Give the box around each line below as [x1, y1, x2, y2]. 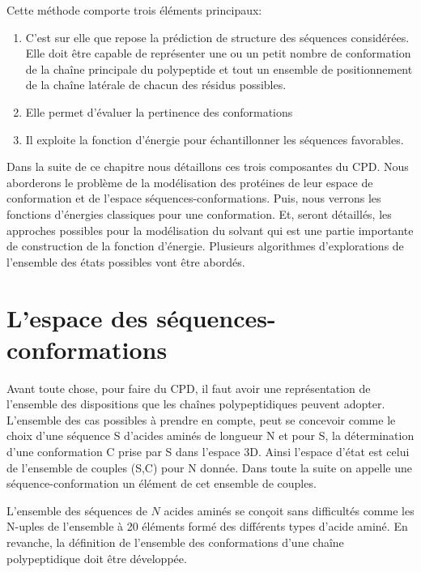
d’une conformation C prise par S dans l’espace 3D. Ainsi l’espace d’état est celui [6, 443, 410, 459]
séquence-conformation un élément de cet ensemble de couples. [6, 475, 317, 492]
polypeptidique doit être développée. [6, 549, 187, 566]
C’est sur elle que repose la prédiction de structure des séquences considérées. [25, 28, 410, 45]
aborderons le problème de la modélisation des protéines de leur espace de [6, 173, 373, 190]
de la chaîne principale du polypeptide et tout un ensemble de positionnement [25, 60, 413, 77]
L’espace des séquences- [6, 301, 276, 334]
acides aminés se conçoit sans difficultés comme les [164, 502, 415, 519]
